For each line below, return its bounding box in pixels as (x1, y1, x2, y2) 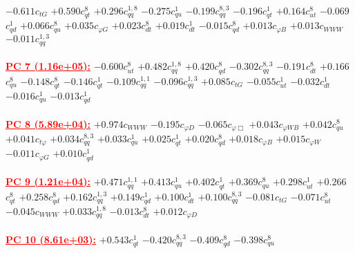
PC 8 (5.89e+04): (6, 116, 91, 131)
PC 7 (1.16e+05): (6, 59, 91, 73)
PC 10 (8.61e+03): (6, 232, 97, 246)
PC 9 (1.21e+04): (6, 174, 91, 189)
